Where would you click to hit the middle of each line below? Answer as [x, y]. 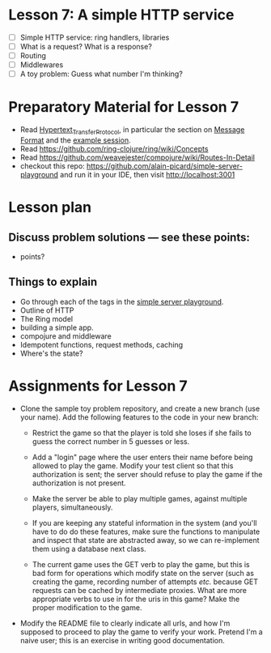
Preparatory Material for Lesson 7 [124, 107]
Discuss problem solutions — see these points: [129, 237]
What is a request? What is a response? [86, 47]
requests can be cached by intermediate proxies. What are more [139, 590]
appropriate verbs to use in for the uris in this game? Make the [136, 599]
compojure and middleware [66, 336]
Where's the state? [51, 353]
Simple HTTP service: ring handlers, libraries [95, 37]
